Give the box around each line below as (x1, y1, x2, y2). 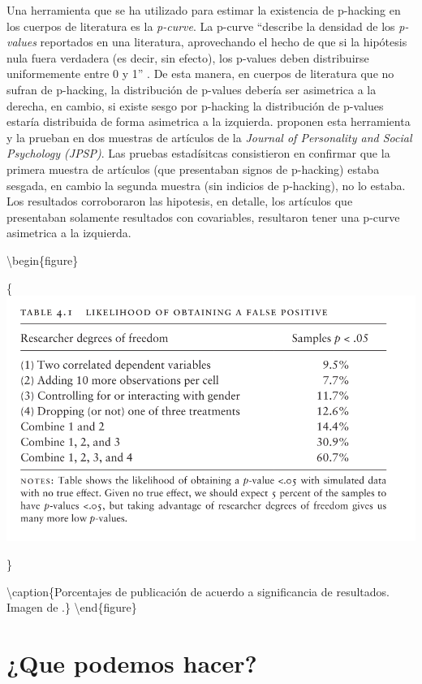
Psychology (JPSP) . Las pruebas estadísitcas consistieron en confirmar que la (6, 145, 390, 162)
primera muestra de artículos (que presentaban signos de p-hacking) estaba (6, 160, 380, 177)
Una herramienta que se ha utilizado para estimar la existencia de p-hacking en (6, 2, 401, 18)
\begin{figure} (6, 251, 79, 268)
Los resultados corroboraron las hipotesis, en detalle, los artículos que (6, 193, 353, 210)
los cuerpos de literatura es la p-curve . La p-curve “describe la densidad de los (6, 17, 395, 34)
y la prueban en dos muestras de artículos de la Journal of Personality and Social (6, 128, 412, 145)
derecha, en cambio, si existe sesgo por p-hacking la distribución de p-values (6, 97, 384, 114)
